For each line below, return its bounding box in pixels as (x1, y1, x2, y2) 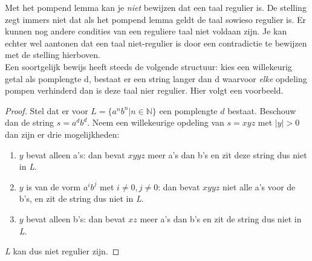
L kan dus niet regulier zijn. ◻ (5, 245, 120, 257)
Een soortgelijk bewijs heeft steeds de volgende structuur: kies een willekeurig (5, 60, 292, 72)
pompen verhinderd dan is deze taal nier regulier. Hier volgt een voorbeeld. (5, 84, 284, 97)
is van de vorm (26, 180, 81, 193)
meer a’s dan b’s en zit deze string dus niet (148, 148, 307, 161)
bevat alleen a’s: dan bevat (26, 148, 125, 161)
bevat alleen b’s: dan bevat (26, 212, 126, 225)
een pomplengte (159, 104, 218, 117)
